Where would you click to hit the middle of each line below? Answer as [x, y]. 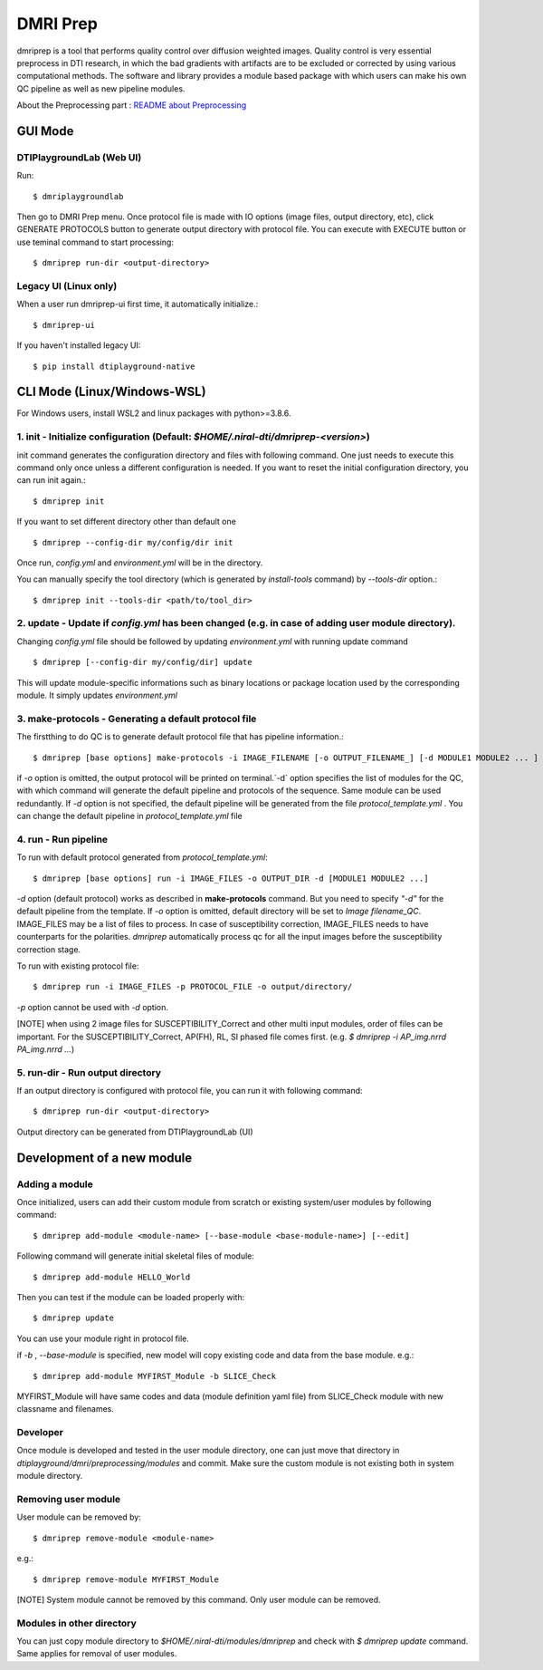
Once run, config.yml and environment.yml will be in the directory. [140, 563]
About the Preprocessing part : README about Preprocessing [132, 105]
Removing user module [69, 1499]
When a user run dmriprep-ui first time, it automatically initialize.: [138, 304]
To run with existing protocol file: [78, 966]
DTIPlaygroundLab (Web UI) [79, 157]
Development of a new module [105, 1158]
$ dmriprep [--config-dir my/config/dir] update [143, 662]
